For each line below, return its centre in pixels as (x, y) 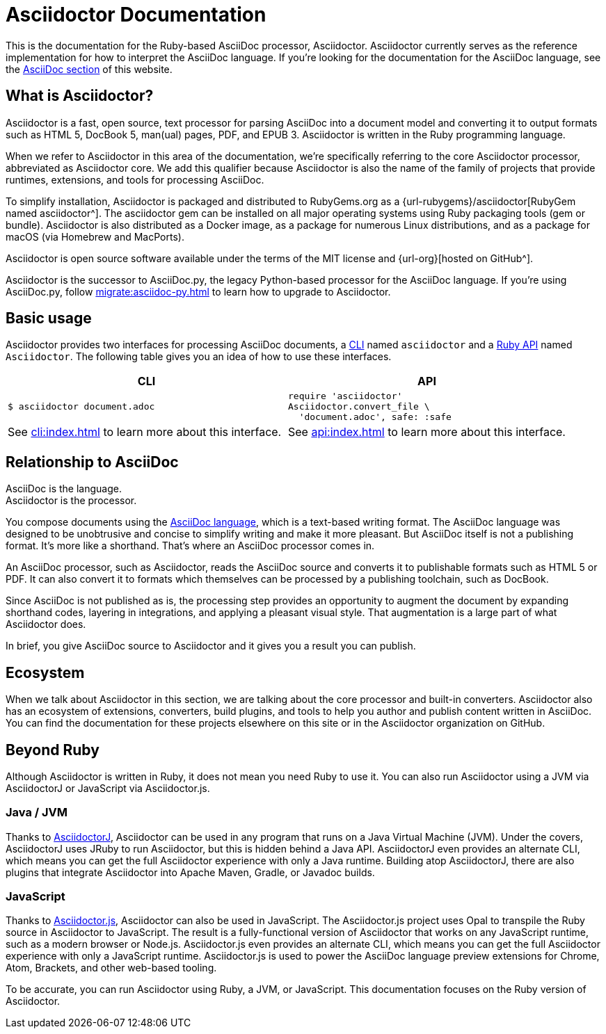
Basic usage (49, 318)
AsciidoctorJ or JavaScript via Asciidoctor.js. (108, 788)
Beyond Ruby (53, 750)
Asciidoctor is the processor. (71, 501)
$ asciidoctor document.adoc (81, 407)
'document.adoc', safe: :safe (375, 417)
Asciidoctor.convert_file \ (359, 407)
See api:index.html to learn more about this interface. (426, 432)
